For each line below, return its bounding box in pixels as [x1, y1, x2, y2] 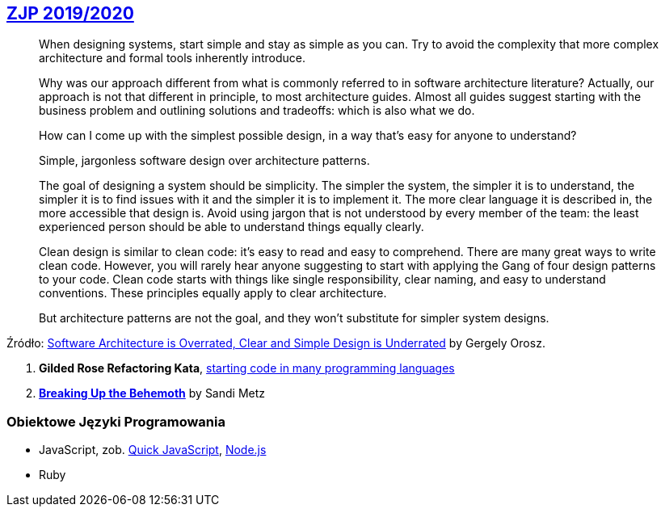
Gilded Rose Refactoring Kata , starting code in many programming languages [39, 361, 455, 376]
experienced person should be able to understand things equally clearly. [39, 220, 424, 234]
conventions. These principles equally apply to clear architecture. [39, 286, 387, 301]
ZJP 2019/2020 [6, 3, 134, 23]
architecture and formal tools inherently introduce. [39, 51, 306, 65]
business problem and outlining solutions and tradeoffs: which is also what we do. [39, 103, 475, 118]
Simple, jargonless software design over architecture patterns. [39, 153, 370, 168]
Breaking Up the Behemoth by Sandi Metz [39, 386, 266, 401]
